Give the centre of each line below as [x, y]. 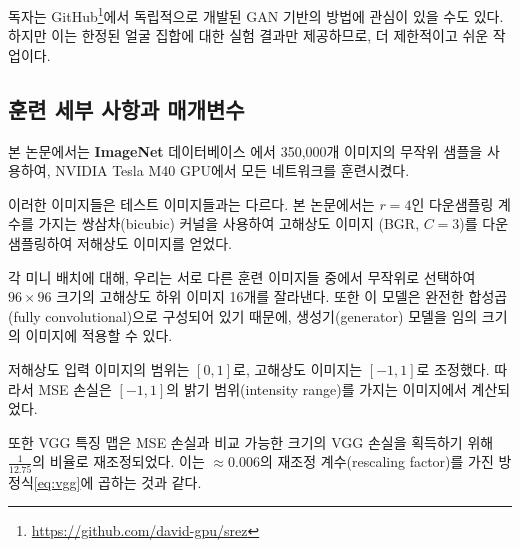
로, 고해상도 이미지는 [298, 368]
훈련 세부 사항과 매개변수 [126, 108]
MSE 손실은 [75, 388]
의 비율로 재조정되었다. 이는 [118, 461]
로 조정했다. [453, 368]
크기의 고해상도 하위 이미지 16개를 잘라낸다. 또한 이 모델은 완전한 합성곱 [282, 296]
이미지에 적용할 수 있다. [99, 335]
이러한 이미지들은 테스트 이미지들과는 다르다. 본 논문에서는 [191, 203]
